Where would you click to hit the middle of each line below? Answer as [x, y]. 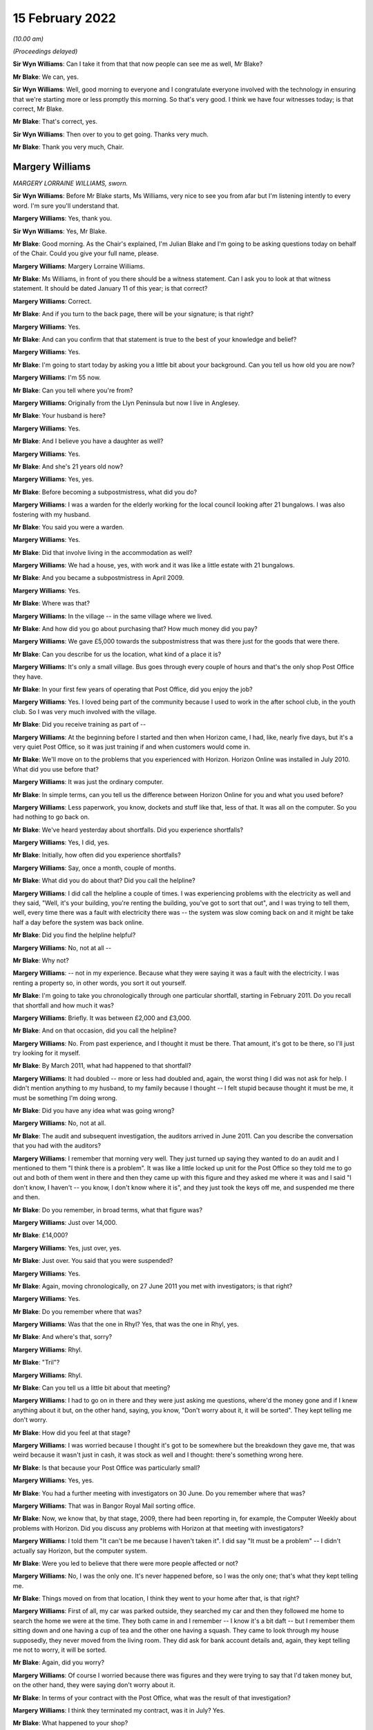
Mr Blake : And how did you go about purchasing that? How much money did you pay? [135, 629]
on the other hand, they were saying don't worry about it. [94, 1685]
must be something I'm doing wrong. [65, 1098]
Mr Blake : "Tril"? [36, 1363]
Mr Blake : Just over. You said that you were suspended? [93, 1261]
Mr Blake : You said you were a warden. [68, 527]
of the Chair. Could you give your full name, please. [86, 253]
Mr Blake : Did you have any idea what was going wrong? [94, 1111]
